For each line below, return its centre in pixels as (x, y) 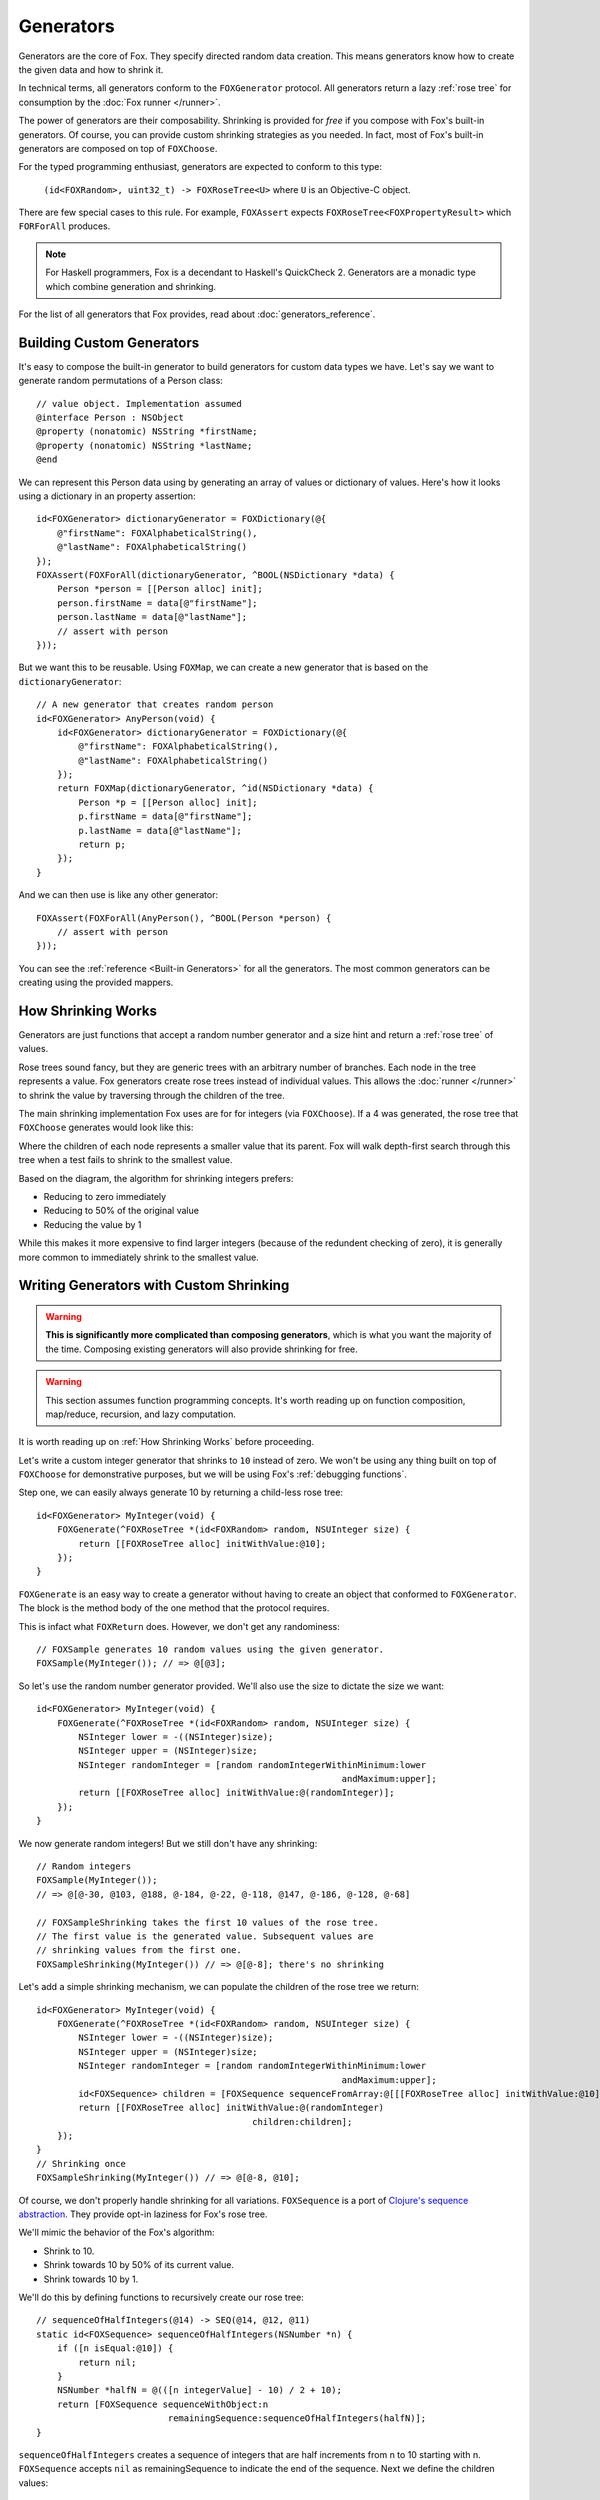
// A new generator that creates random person (155, 704)
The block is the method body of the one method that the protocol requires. (174, 1608)
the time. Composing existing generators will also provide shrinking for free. (202, 1349)
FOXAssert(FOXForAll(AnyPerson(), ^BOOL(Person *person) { (184, 918)
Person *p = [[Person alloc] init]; (168, 802)
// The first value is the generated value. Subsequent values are (205, 1936)
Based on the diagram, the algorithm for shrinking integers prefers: (156, 1178)
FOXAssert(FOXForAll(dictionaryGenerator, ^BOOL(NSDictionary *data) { (215, 575)
